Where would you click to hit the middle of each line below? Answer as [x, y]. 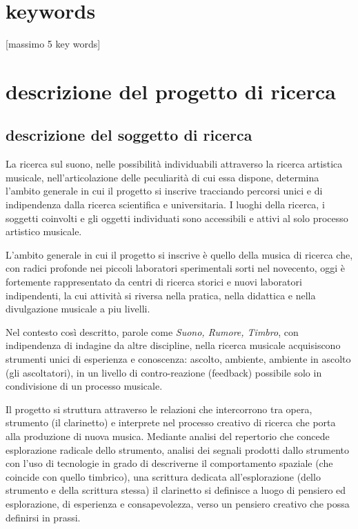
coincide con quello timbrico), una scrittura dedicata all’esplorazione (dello [163, 476]
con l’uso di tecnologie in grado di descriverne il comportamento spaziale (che [169, 463]
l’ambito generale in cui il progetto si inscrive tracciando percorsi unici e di [164, 191]
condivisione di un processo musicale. [84, 386]
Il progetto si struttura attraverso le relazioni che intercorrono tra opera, [159, 409]
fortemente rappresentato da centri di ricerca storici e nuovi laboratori [154, 282]
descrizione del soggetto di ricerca [129, 135]
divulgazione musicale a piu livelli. [78, 309]
